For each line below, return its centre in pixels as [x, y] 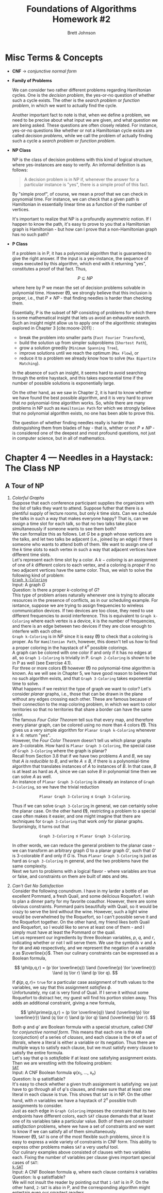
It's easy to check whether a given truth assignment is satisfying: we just [85, 1084]
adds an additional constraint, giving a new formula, [64, 1003]
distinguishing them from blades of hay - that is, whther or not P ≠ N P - [83, 428]
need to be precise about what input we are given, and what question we [85, 120]
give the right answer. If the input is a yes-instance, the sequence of [80, 258]
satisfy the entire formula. [38, 1053]
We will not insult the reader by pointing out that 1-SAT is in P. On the [80, 1182]
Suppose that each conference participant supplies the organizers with [83, 503]
